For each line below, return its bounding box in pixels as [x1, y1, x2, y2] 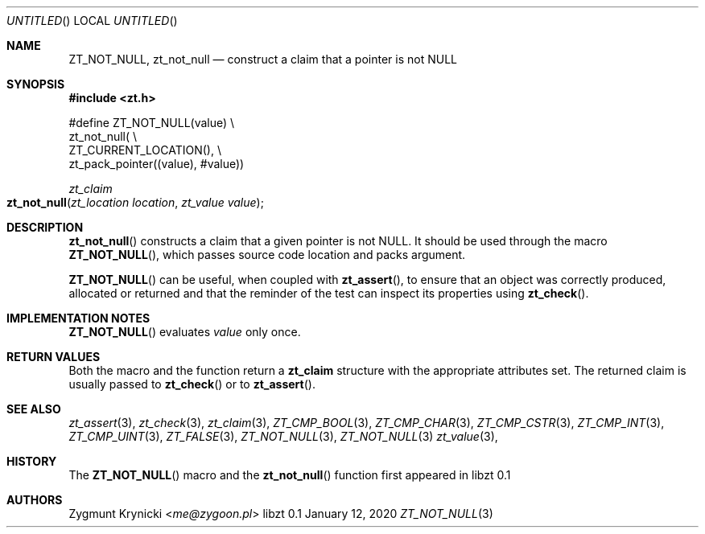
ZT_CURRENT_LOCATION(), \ [68, 143, 221, 157]
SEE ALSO [6, 402, 61, 416]
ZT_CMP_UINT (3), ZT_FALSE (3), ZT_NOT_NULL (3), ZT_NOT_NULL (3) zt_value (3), [68, 429, 498, 443]
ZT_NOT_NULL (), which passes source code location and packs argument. [68, 248, 466, 261]
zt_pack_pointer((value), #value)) [68, 157, 245, 170]
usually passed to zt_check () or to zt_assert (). [68, 377, 315, 391]
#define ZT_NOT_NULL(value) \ [68, 116, 235, 129]
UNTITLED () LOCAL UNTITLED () [6, 14, 178, 27]
